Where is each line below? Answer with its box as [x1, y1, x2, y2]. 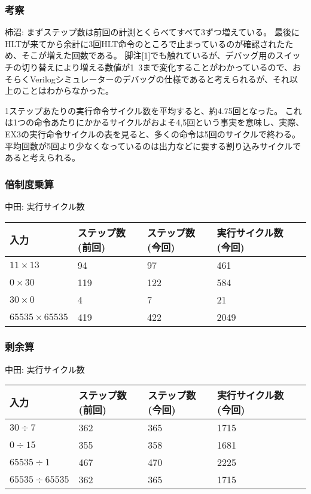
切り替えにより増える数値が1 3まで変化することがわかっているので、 [21, 61, 293, 73]
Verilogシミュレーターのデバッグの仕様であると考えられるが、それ [29, 72, 290, 85]
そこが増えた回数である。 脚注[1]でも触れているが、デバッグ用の [21, 49, 276, 62]
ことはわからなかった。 [21, 84, 114, 97]
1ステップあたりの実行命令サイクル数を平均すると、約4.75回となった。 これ [5, 104, 302, 116]
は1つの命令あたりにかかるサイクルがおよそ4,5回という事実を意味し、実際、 [5, 116, 304, 128]
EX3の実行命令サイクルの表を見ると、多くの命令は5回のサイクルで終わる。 [5, 127, 301, 140]
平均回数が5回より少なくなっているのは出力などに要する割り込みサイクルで [5, 139, 301, 152]
